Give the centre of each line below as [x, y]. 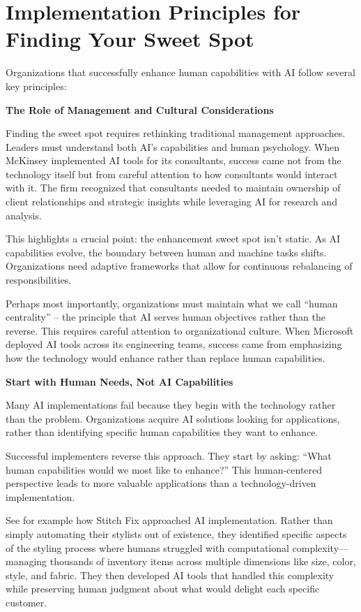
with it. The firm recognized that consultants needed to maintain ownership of [173, 188]
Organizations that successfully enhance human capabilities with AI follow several [180, 72]
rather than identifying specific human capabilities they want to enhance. [162, 432]
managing [26, 561]
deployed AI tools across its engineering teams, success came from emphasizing [174, 344]
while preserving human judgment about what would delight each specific [163, 589]
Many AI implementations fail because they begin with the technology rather [171, 405]
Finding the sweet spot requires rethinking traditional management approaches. [176, 133]
